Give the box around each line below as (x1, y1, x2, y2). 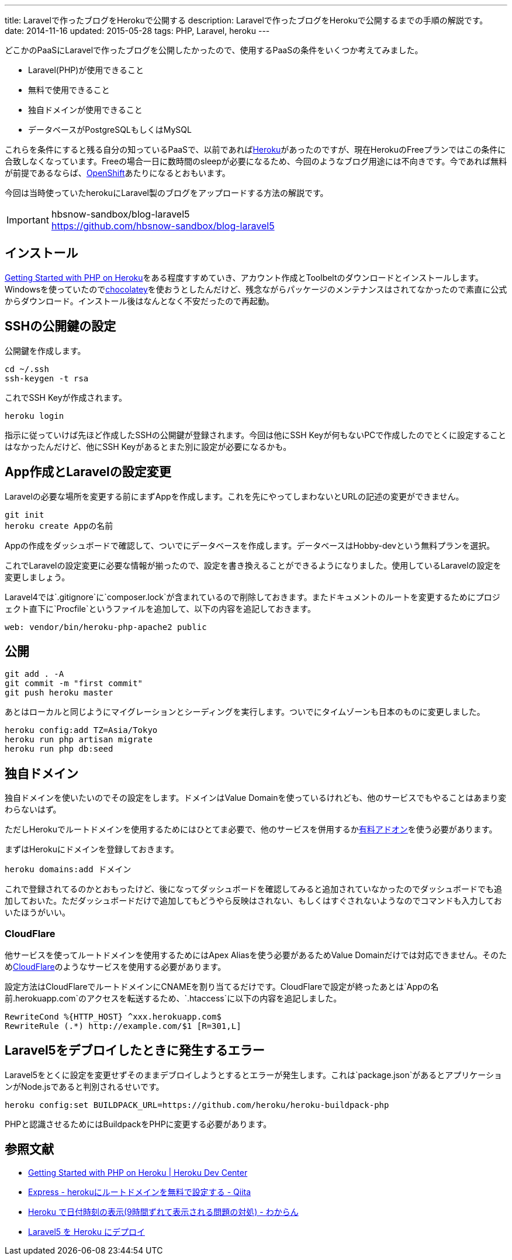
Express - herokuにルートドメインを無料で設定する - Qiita (28, 1186, 251, 1197)
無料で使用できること (28, 85, 110, 95)
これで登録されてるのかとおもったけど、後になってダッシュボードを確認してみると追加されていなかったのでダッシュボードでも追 (5, 884, 502, 894)
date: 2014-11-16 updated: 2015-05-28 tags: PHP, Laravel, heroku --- (5, 26, 270, 36)
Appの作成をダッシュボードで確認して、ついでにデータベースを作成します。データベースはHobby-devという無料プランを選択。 (5, 540, 495, 550)
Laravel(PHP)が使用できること (28, 65, 144, 75)
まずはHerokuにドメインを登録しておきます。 (5, 844, 179, 855)
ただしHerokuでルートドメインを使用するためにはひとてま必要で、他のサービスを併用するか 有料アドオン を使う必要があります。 (5, 824, 497, 835)
